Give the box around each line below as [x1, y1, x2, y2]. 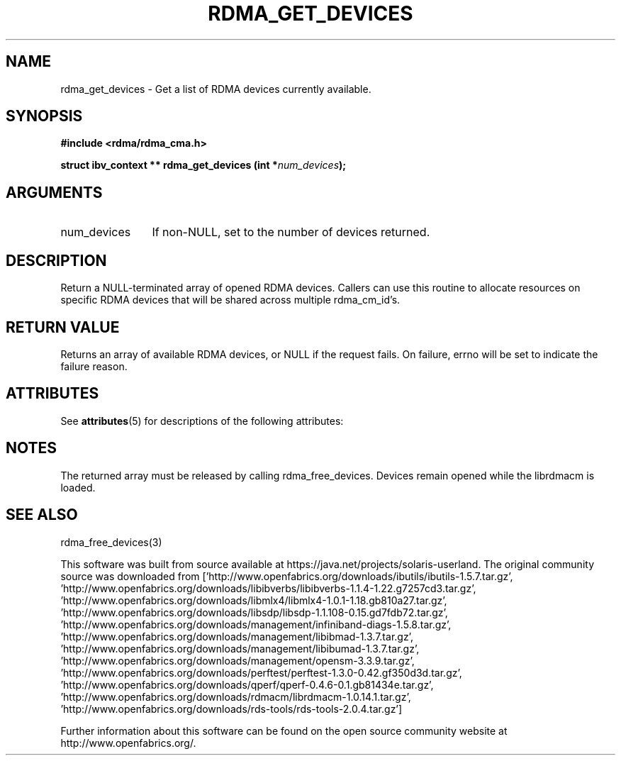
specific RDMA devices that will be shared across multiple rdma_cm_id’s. [60, 294, 401, 306]
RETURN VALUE [6, 318, 120, 336]
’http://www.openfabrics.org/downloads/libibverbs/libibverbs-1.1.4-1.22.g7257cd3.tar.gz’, [60, 582, 476, 594]
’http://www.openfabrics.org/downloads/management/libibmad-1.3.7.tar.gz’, [60, 630, 413, 643]
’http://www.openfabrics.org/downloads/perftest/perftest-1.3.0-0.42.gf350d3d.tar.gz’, [60, 666, 462, 679]
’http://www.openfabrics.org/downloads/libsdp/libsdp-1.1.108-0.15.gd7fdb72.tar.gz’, [60, 606, 448, 618]
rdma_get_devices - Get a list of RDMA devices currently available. [60, 82, 371, 95]
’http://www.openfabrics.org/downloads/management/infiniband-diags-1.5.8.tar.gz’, [60, 618, 452, 631]
